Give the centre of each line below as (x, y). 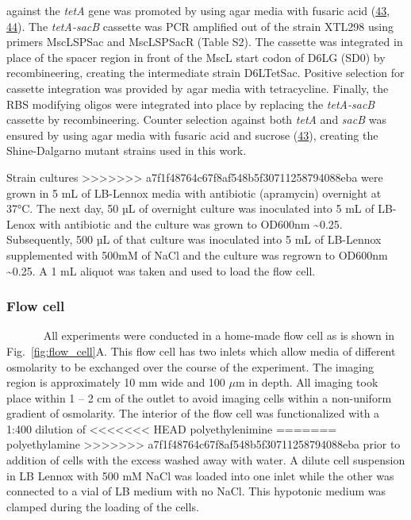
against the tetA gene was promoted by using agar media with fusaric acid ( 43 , (198, 10)
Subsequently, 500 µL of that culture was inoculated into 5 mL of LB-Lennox (194, 239)
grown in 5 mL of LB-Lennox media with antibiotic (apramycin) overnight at (194, 193)
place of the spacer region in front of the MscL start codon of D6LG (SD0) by (196, 57)
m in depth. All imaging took (307, 382)
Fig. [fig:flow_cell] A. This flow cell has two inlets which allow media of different (201, 351)
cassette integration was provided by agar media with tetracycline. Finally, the (198, 88)
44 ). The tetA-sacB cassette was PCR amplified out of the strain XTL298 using (200, 26)
